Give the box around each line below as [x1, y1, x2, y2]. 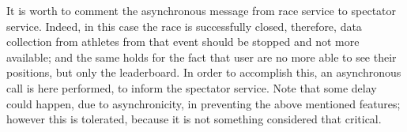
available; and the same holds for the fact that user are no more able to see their [6, 48, 397, 65]
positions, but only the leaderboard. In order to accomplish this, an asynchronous [6, 64, 401, 81]
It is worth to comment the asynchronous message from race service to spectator [6, 2, 397, 18]
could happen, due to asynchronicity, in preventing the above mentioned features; [6, 95, 401, 111]
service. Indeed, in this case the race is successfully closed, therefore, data [6, 17, 362, 34]
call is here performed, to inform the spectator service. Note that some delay [6, 79, 377, 96]
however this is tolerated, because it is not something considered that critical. [6, 111, 382, 127]
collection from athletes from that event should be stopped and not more [6, 33, 360, 50]
